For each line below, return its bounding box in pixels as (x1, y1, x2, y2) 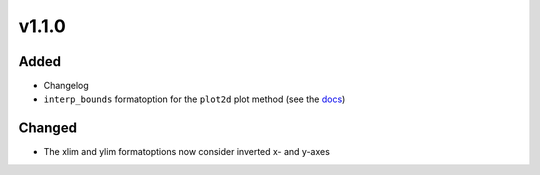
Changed (18, 120, 77, 137)
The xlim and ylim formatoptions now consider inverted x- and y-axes (43, 146, 330, 158)
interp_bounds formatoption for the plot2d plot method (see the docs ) (43, 93, 346, 105)
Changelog (43, 80, 89, 92)
